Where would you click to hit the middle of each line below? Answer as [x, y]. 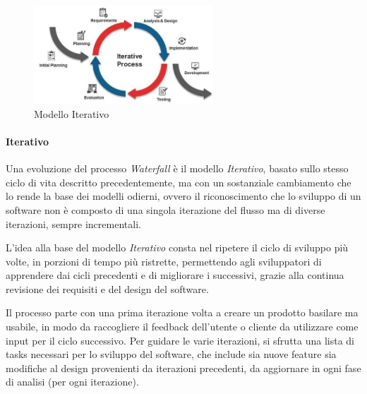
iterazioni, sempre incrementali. [73, 223]
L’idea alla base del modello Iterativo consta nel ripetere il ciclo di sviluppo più [177, 247]
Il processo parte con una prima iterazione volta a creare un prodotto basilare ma [182, 312]
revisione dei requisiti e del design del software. [107, 288]
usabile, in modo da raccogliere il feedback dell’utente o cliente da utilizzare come [182, 327]
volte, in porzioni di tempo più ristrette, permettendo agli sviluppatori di [164, 261]
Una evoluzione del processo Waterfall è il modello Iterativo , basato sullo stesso [177, 168]
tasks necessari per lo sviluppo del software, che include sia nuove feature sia [171, 354]
